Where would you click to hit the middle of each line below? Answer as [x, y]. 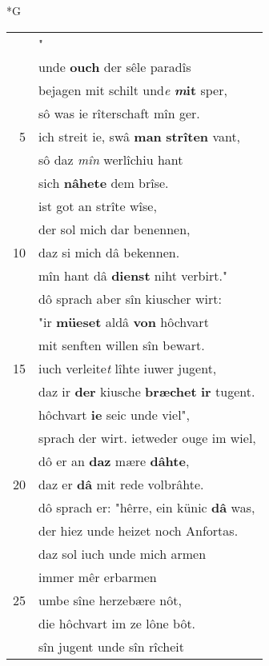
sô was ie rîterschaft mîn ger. [119, 113]
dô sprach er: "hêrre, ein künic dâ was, [147, 507]
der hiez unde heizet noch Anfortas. [139, 530]
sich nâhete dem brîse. [104, 182]
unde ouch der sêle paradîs [115, 66]
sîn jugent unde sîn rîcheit [112, 646]
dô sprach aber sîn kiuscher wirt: [130, 298]
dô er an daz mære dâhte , [114, 461]
